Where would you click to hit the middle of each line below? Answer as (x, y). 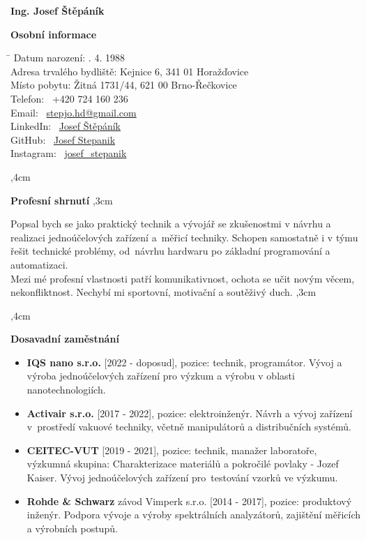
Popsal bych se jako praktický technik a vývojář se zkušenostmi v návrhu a (171, 224)
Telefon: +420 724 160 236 (69, 98)
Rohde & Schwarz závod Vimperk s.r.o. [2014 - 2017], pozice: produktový (189, 501)
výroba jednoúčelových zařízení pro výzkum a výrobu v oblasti (161, 376)
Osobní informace (54, 34)
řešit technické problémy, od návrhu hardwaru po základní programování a (170, 251)
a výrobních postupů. (72, 528)
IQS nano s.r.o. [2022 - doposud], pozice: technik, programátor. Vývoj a (184, 362)
